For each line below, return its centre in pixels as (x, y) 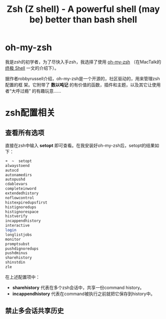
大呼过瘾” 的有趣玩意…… (36, 91)
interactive (17, 226)
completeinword (21, 189)
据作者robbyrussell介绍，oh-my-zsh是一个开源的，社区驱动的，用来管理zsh (83, 78)
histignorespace (22, 212)
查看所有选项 (25, 133)
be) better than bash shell (83, 20)
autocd (12, 170)
